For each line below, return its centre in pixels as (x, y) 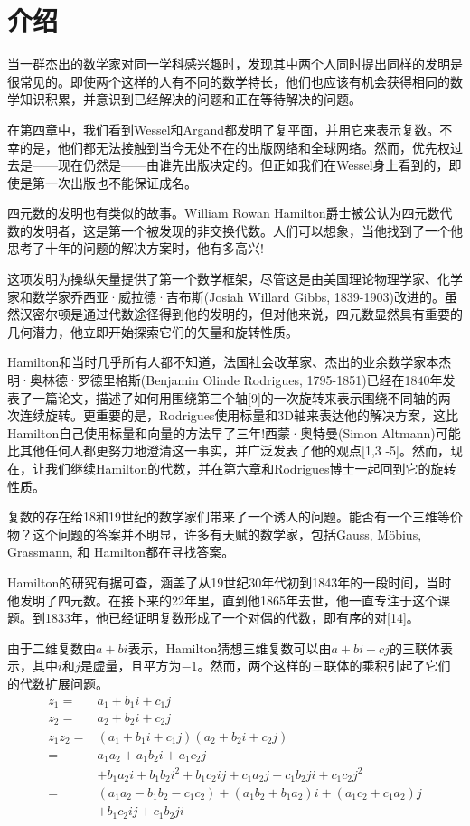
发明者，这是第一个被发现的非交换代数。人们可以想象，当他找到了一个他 (247, 230)
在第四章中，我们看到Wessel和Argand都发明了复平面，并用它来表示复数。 (224, 129)
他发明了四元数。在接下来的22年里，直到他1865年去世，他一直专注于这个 (222, 600)
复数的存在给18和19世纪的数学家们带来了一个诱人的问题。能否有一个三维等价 (235, 516)
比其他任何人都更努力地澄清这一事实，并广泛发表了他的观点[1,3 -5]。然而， (229, 451)
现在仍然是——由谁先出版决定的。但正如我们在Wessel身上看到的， (253, 165)
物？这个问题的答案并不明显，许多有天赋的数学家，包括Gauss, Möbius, (215, 534)
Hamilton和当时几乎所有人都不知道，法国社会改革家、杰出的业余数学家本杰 (230, 362)
